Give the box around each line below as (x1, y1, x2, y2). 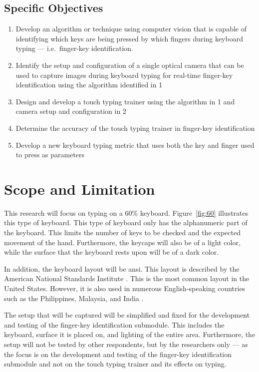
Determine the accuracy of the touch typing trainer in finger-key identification (15, 122, 255, 133)
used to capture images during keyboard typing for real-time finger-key (15, 69, 233, 80)
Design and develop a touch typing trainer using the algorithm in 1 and (15, 96, 235, 106)
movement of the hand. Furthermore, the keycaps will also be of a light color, (4, 237, 241, 247)
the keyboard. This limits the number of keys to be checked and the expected (4, 227, 241, 238)
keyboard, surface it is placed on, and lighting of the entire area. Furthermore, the (4, 329, 256, 340)
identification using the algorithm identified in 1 (15, 79, 163, 90)
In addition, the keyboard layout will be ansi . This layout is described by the (4, 263, 240, 274)
